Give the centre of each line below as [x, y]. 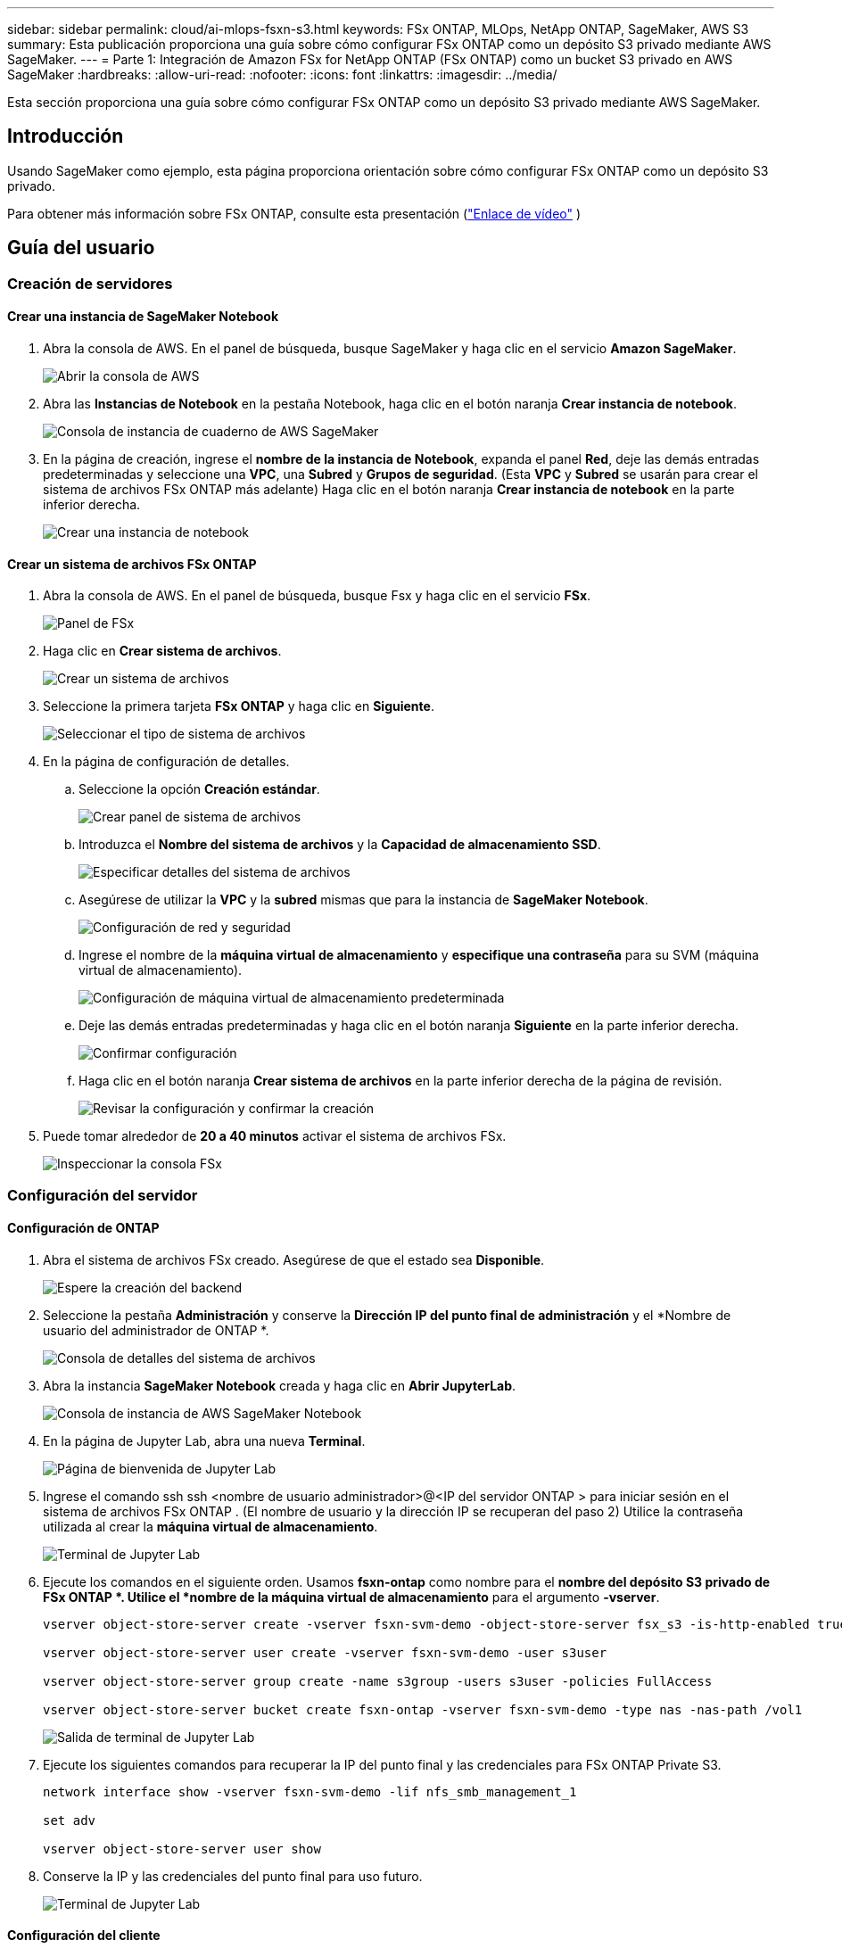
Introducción [66, 136]
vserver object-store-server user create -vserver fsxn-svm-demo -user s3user [325, 1652]
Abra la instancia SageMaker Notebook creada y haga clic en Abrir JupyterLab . [280, 1385]
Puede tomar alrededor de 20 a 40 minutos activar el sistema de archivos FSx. [275, 1136]
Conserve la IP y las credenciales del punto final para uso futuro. [233, 1876]
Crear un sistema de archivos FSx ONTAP [132, 564]
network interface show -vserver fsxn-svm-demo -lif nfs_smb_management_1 [310, 1791]
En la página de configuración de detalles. [166, 762]
